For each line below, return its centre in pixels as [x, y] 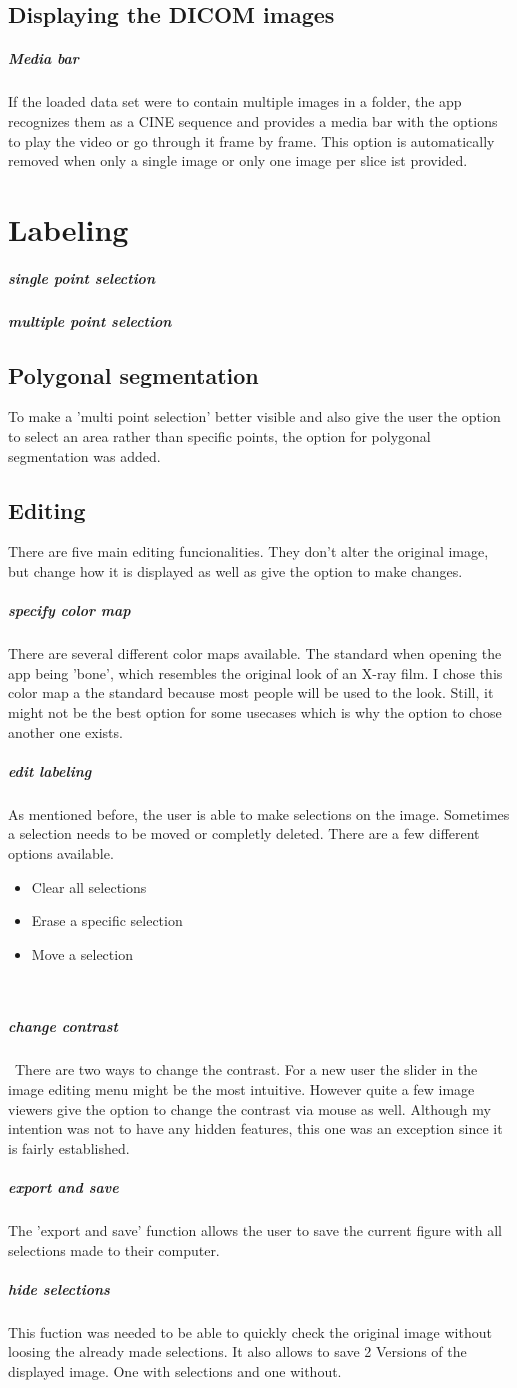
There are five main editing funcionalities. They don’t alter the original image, [248, 551]
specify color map [69, 610]
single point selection [81, 277]
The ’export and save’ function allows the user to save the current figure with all [255, 1229]
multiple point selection [90, 320]
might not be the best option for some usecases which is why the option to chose [255, 711]
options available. [61, 852]
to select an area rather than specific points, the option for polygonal [219, 436]
